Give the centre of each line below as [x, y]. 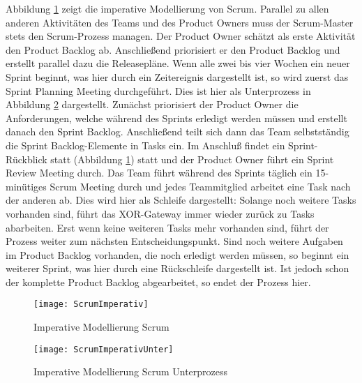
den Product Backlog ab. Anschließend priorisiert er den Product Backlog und [173, 49]
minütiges [26, 186]
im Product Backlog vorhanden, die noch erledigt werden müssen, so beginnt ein [178, 254]
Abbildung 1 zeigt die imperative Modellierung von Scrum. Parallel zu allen [167, 8]
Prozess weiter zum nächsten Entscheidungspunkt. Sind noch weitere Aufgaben [174, 241]
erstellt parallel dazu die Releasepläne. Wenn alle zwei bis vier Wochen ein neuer [178, 63]
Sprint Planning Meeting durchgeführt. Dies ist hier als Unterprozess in [158, 90]
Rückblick [27, 159]
